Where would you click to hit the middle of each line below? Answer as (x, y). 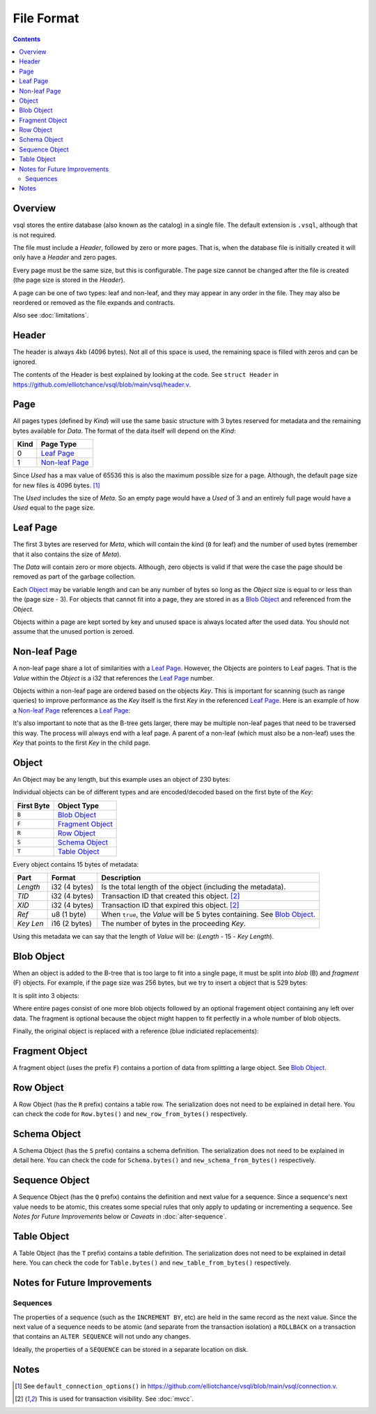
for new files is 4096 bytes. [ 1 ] (56, 485)
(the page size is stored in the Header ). (69, 280)
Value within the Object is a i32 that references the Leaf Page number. (113, 678)
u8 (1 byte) (69, 914)
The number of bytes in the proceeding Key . (174, 923)
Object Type (78, 805)
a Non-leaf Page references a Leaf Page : (72, 710)
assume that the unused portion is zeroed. (74, 632)
